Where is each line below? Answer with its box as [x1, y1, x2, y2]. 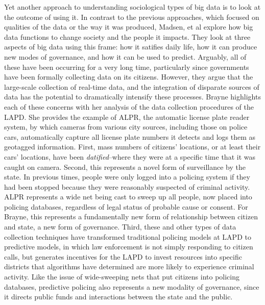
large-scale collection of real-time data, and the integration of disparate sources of [4, 81, 259, 92]
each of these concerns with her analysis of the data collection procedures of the [4, 101, 254, 112]
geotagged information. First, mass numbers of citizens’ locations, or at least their [4, 141, 261, 152]
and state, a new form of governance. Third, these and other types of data [4, 221, 236, 232]
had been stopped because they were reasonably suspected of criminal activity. [4, 181, 250, 192]
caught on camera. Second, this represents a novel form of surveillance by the [4, 161, 246, 172]
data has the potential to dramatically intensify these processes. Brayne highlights [4, 91, 261, 102]
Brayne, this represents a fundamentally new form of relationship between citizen [4, 211, 258, 222]
